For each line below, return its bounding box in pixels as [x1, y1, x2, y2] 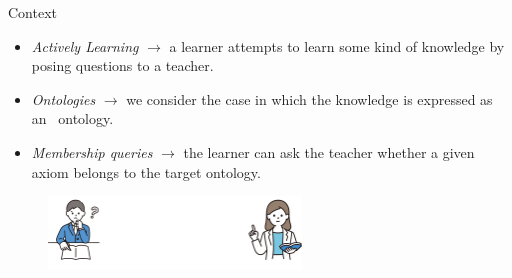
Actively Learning [31, 35, 139, 56]
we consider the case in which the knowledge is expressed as [126, 88, 493, 109]
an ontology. [31, 108, 114, 129]
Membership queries [31, 141, 153, 162]
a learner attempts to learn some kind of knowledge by [169, 35, 505, 56]
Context [8, 2, 57, 22]
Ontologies [31, 88, 96, 109]
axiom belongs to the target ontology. [31, 161, 261, 182]
